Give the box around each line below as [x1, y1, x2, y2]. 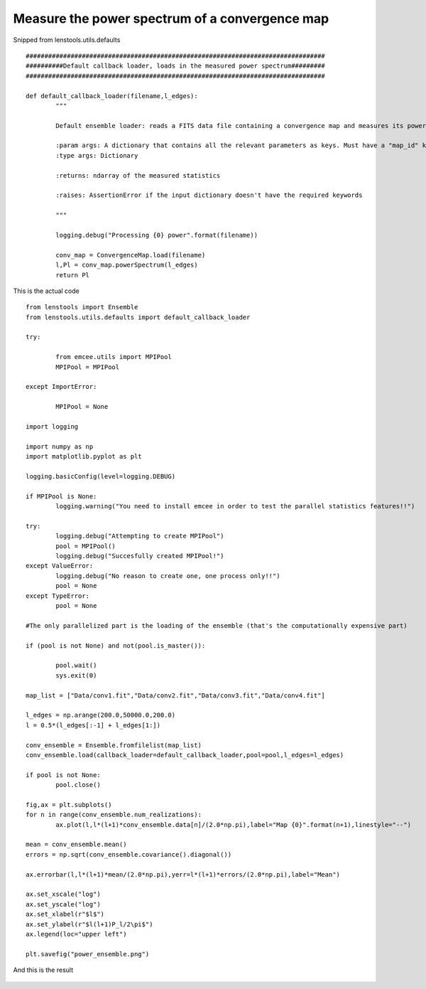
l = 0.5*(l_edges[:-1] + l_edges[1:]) [26, 721, 161, 729]
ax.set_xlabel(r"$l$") [26, 910, 105, 919]
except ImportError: [26, 383, 97, 391]
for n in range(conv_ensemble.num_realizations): [26, 811, 202, 819]
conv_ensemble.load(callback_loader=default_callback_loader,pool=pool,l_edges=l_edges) [26, 751, 344, 759]
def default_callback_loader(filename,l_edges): [26, 92, 198, 100]
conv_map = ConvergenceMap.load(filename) [55, 251, 206, 259]
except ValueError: [26, 562, 94, 570]
